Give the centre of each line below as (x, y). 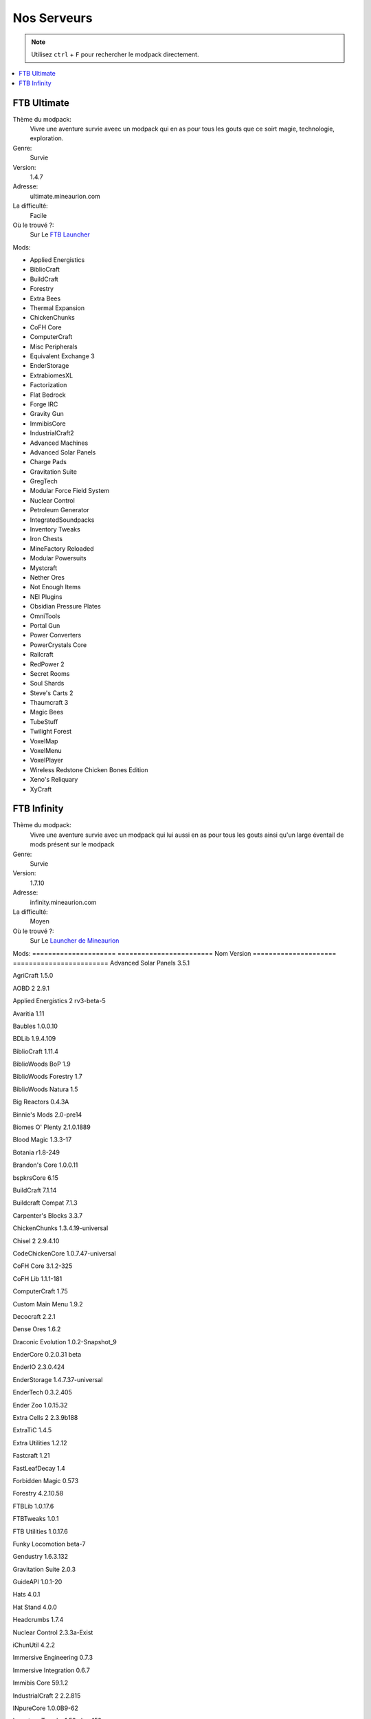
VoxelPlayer (46, 760)
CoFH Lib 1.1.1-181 (37, 1278)
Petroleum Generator (59, 510)
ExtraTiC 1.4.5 (32, 1430)
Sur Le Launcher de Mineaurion (75, 941)
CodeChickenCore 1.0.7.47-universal (64, 1253)
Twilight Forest (51, 732)
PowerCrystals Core (58, 645)
